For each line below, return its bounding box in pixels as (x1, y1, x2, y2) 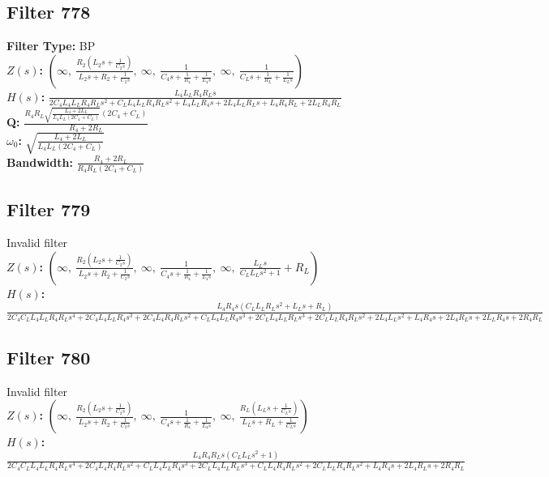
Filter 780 (6, 344, 91, 369)
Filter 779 (6, 196, 91, 221)
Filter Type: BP (6, 37, 96, 54)
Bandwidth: (6, 153, 73, 170)
